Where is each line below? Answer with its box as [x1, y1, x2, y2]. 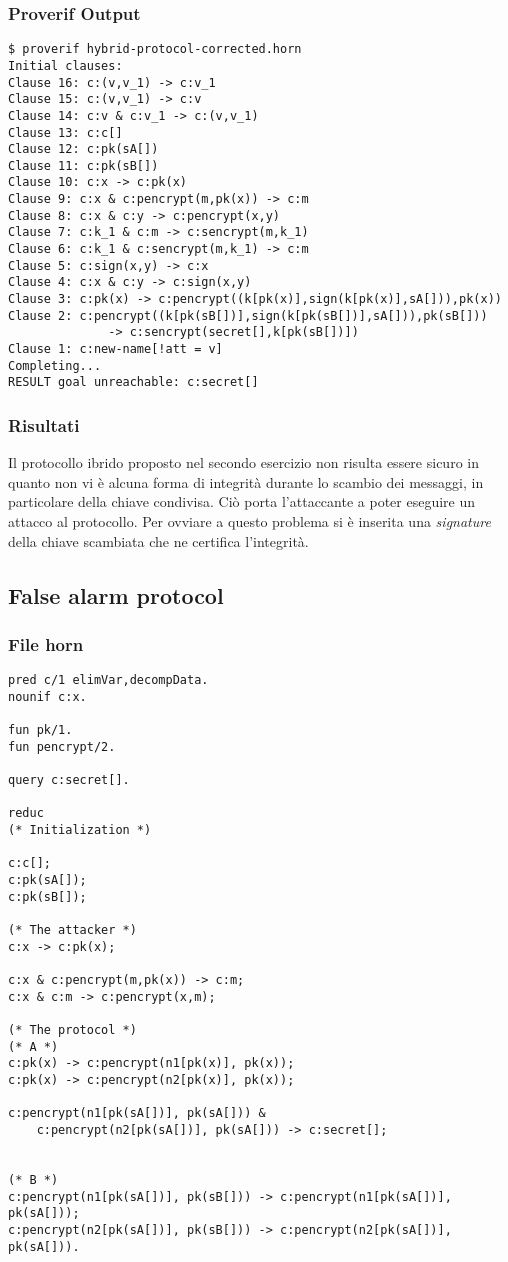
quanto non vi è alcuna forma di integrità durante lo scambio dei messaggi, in [8, 471, 484, 492]
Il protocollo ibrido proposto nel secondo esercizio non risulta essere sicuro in [8, 452, 479, 473]
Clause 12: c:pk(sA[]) [8, 142, 159, 157]
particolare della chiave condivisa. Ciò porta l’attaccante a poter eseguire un [8, 491, 476, 512]
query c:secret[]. [8, 773, 130, 788]
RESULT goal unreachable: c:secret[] [8, 375, 259, 390]
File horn [8, 631, 84, 656]
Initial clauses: [8, 58, 123, 73]
